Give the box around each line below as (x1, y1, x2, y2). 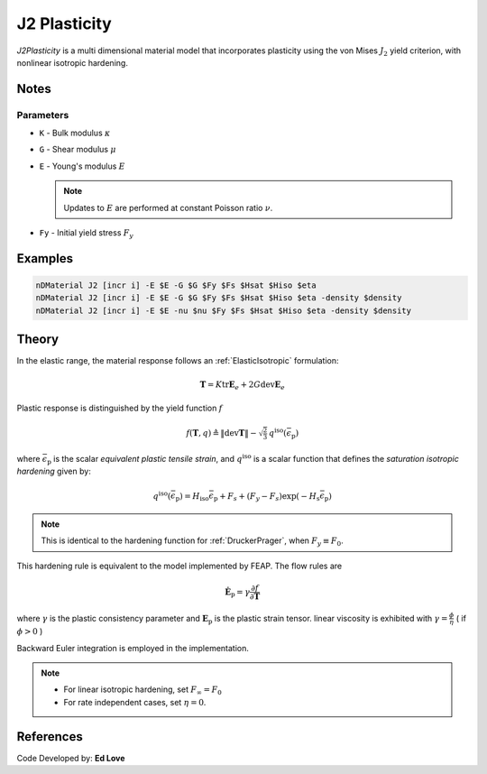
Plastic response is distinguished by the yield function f (16, 402, 223, 414)
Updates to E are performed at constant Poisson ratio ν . (63, 202, 273, 213)
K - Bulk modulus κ (39, 127, 111, 139)
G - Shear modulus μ (39, 144, 116, 155)
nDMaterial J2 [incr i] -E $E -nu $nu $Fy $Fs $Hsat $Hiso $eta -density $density (35, 305, 412, 316)
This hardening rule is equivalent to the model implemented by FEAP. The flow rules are (16, 560, 343, 571)
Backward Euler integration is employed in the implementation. (16, 642, 250, 653)
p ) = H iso (175, 491, 209, 503)
